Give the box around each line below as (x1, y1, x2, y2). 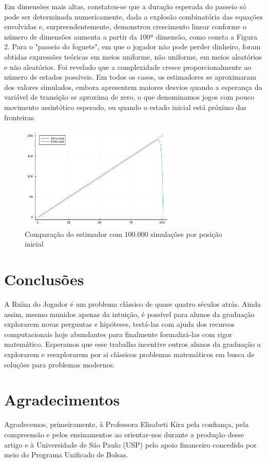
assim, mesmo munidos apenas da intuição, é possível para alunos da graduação (4, 308, 255, 319)
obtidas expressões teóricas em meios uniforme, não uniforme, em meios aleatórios (4, 51, 262, 62)
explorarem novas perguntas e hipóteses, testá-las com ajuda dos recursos (4, 319, 235, 329)
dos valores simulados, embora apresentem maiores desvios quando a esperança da (4, 81, 262, 92)
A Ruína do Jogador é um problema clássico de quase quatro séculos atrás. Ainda (4, 299, 261, 309)
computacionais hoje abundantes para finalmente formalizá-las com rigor (4, 328, 233, 339)
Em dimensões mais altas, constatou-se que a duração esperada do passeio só (4, 1, 246, 11)
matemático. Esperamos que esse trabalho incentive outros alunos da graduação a (4, 339, 261, 349)
